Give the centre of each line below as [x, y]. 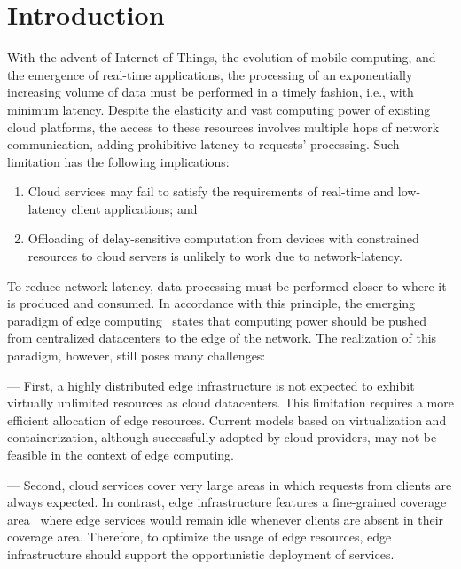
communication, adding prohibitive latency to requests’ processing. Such [203, 144]
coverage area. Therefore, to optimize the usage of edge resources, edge [199, 537]
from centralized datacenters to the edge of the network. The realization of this [222, 338]
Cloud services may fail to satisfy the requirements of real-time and [211, 191]
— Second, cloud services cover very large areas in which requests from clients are [230, 484]
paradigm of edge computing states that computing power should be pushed [217, 320]
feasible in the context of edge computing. [121, 454]
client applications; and [134, 208]
